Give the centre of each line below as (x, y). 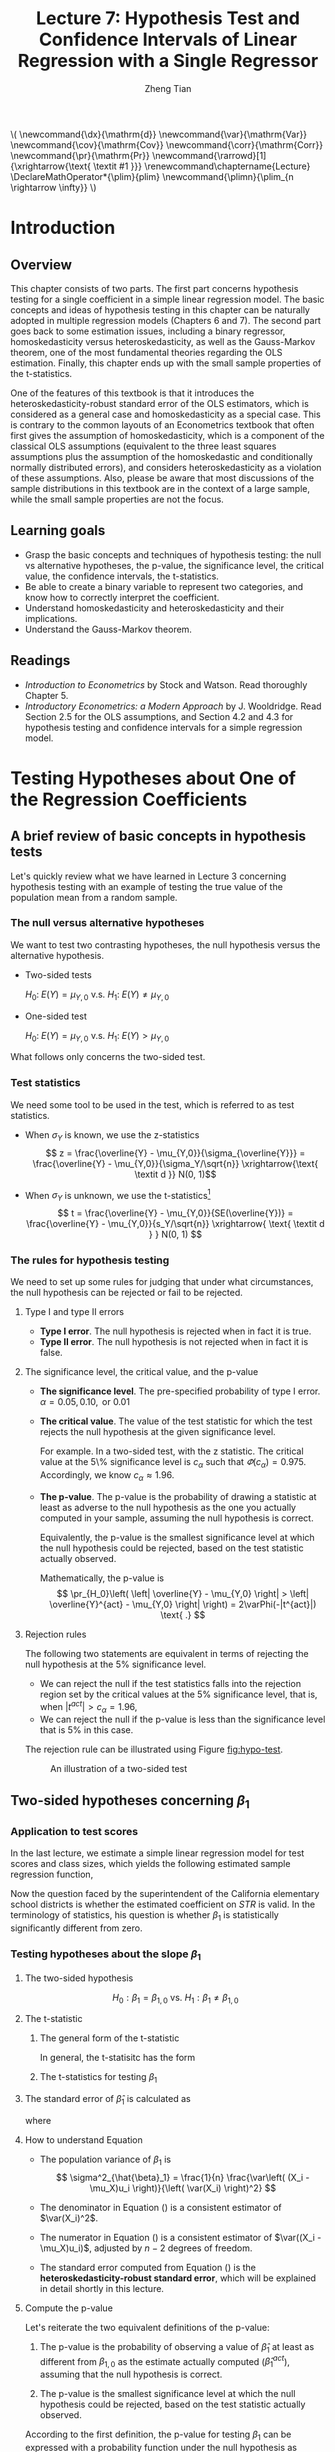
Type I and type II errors (74, 1312)
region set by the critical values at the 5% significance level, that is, (178, 1694)
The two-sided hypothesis (79, 1978)
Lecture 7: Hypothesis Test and (167, 18)
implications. (51, 618)
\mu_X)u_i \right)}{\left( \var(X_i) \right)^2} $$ (183, 2188)
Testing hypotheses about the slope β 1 (106, 1955)
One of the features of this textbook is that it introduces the (132, 393)
